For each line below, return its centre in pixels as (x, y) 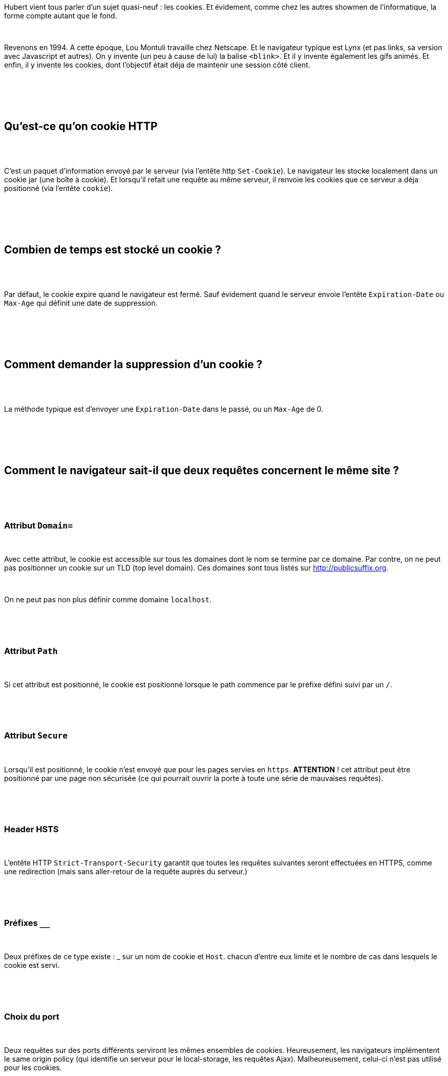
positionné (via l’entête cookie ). (59, 188)
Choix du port (32, 1016)
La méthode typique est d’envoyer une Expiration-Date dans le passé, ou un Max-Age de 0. (164, 409)
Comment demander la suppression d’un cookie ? (133, 365)
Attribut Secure (36, 736)
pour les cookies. (33, 1067)
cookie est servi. (32, 965)
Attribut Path (31, 651)
